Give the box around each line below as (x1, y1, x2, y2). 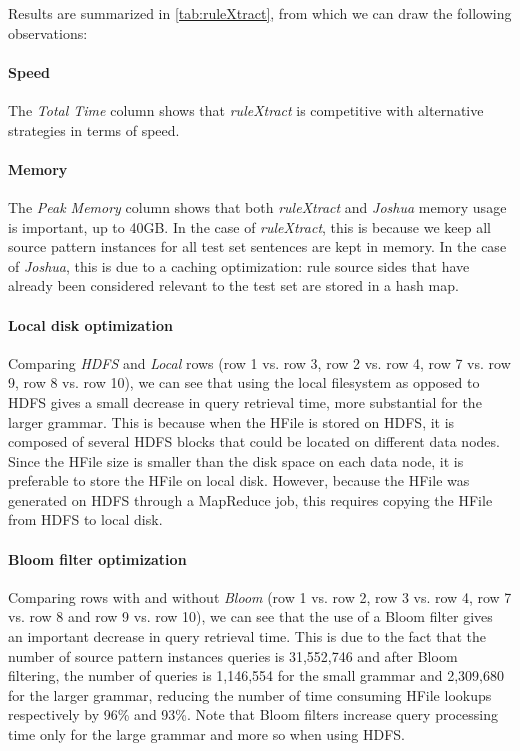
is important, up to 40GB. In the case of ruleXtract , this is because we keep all (8, 216, 491, 237)
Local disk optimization (8, 314, 173, 335)
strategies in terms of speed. (8, 119, 180, 140)
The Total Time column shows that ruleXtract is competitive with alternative (8, 99, 484, 120)
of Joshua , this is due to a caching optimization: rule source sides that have (8, 255, 470, 276)
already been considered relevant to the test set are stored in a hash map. (8, 275, 459, 296)
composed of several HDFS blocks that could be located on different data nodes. (8, 431, 500, 452)
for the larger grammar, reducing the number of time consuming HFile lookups (8, 684, 492, 705)
